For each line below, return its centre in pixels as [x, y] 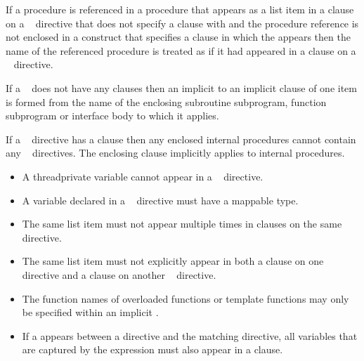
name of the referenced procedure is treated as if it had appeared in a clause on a [181, 50]
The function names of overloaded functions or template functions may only [186, 298]
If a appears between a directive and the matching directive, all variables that [190, 335]
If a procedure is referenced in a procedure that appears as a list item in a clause [180, 9]
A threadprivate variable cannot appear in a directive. [143, 176]
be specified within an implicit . [90, 312]
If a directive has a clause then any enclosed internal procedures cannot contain [181, 139]
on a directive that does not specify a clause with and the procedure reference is [182, 23]
